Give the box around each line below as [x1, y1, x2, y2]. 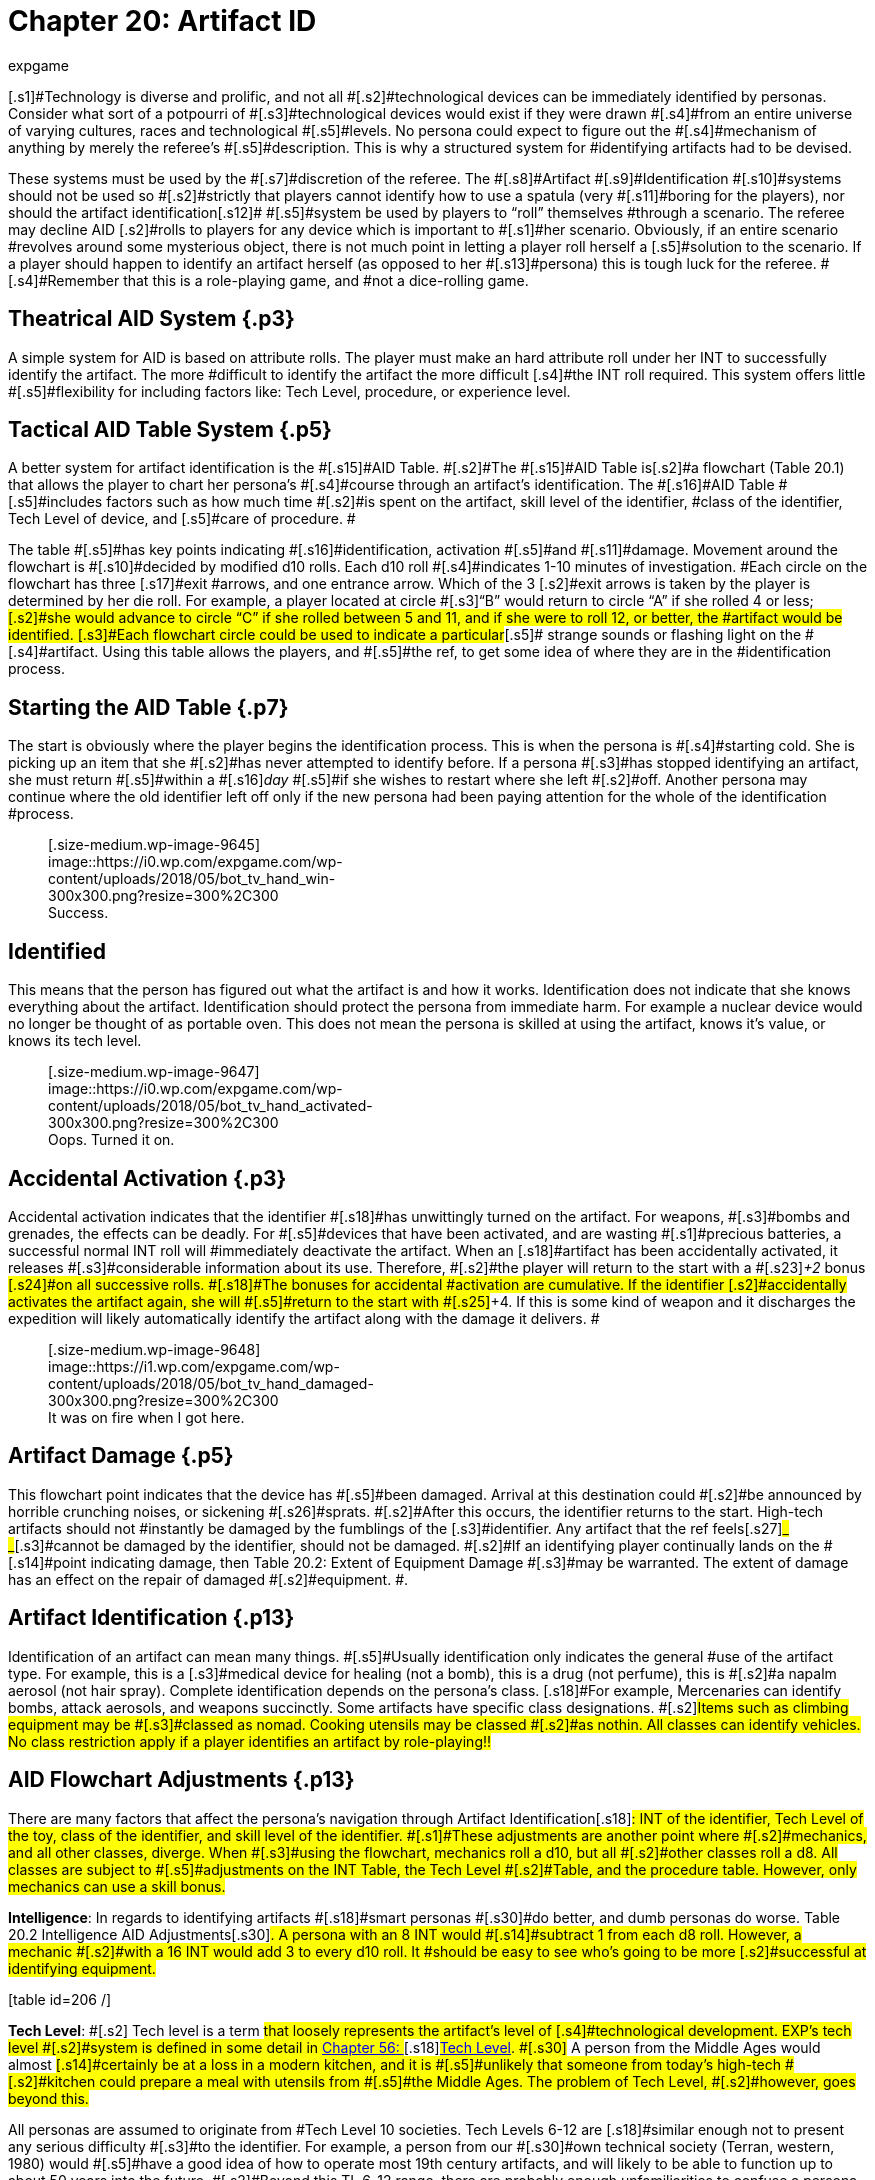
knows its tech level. [8, 1032, 142, 1050]
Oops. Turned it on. [48, 1131, 175, 1149]
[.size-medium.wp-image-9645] [48, 836, 261, 854]
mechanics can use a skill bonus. [8, 1877, 226, 1895]
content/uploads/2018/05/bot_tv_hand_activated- [48, 1097, 373, 1115]
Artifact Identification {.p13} [8, 1605, 295, 1631]
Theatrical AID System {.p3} [8, 306, 295, 332]
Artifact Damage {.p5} [8, 1443, 234, 1469]
